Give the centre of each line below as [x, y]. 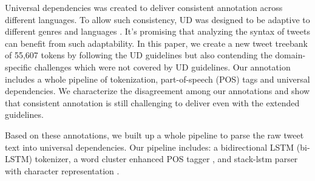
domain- [290, 55]
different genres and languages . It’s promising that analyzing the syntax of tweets [158, 31]
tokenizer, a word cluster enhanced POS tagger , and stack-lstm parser [166, 159]
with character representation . [62, 170]
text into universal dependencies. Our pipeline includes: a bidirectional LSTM [150, 147]
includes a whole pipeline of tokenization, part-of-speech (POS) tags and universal [157, 79]
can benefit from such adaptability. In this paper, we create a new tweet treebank [156, 43]
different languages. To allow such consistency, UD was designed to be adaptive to [157, 19]
